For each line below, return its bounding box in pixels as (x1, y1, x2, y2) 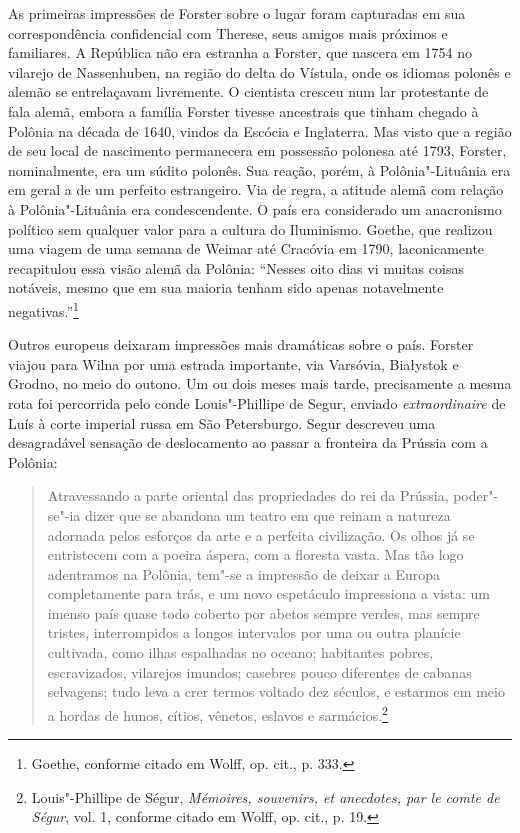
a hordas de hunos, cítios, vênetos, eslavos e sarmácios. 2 (47, 701, 388, 725)
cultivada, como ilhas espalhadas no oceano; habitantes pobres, (47, 642, 434, 663)
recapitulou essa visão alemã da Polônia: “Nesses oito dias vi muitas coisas (8, 257, 464, 278)
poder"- (453, 485, 499, 506)
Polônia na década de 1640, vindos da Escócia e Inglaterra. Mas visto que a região (8, 120, 512, 141)
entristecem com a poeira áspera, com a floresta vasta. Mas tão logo (47, 544, 464, 565)
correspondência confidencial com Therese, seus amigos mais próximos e (8, 22, 448, 43)
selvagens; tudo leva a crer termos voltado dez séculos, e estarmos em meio (47, 681, 505, 702)
